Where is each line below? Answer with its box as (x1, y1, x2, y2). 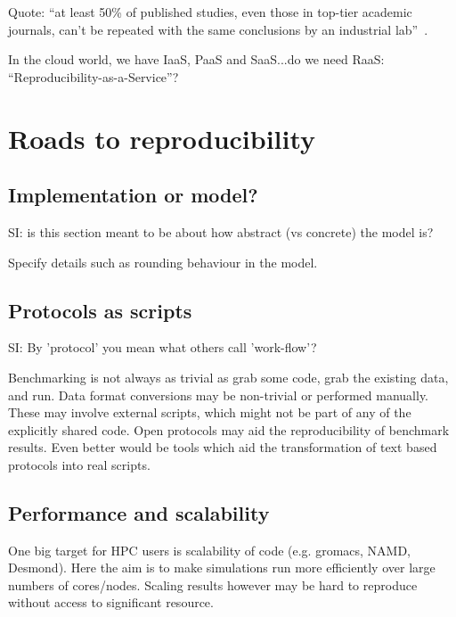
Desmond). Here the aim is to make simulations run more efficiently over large (8, 558, 436, 577)
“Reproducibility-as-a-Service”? (8, 67, 179, 86)
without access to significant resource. (8, 593, 214, 612)
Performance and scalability (8, 498, 270, 526)
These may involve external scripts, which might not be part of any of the (8, 403, 411, 422)
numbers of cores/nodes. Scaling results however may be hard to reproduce (8, 575, 418, 594)
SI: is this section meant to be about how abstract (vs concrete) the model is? (8, 222, 434, 241)
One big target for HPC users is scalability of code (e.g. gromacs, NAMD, (8, 540, 411, 559)
